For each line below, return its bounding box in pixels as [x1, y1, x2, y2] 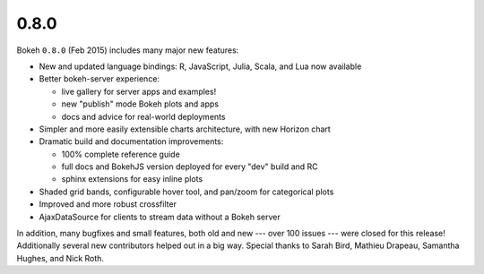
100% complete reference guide [61, 149, 181, 159]
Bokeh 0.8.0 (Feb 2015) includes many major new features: [16, 45, 239, 56]
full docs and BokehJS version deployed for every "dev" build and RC [61, 161, 318, 172]
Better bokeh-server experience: [39, 73, 160, 84]
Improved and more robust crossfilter [39, 199, 177, 210]
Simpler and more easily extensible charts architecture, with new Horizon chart [39, 124, 331, 134]
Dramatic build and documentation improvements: [39, 136, 224, 147]
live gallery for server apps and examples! [61, 86, 217, 97]
